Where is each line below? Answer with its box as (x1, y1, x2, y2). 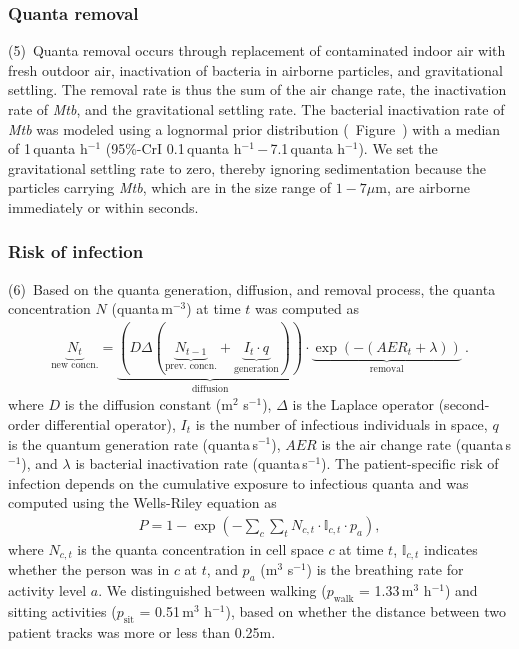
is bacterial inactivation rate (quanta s (75, 453, 308, 474)
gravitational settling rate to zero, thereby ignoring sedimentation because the (8, 157, 486, 178)
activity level (8, 580, 87, 601)
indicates (424, 538, 478, 559)
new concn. (51, 360, 99, 371)
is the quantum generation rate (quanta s (8, 433, 258, 454)
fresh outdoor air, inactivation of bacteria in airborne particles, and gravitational (8, 59, 503, 80)
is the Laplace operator (292, 394, 435, 415)
